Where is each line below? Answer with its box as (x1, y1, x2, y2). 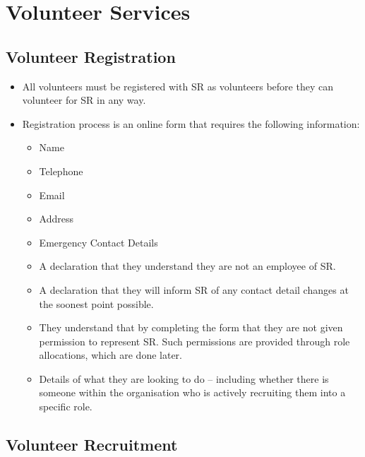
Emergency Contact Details (39, 235, 158, 249)
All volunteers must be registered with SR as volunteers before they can (22, 78, 333, 93)
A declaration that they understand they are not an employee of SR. (39, 259, 336, 273)
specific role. (39, 399, 92, 414)
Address (39, 211, 74, 226)
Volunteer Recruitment (6, 434, 178, 456)
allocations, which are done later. (39, 348, 182, 362)
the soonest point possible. (39, 296, 154, 311)
